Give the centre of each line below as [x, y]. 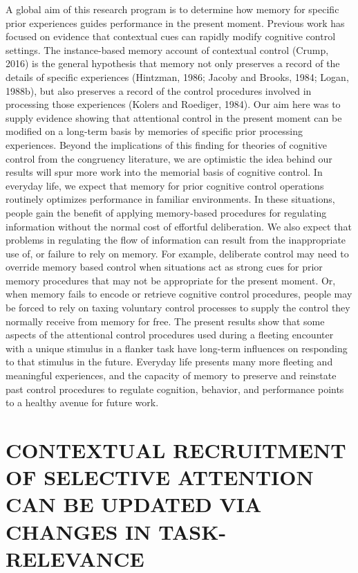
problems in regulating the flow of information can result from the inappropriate [176, 240]
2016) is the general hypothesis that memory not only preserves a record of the [173, 63]
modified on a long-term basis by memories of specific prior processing [154, 131]
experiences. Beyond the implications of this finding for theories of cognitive [166, 144]
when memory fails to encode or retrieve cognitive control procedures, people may [179, 294]
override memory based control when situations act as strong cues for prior [164, 267]
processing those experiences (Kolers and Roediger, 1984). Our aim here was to [173, 104]
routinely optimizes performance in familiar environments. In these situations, [170, 199]
